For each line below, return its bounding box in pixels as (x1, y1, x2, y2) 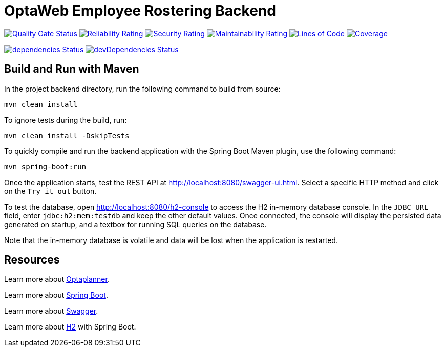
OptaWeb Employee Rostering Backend (4, 2, 276, 19)
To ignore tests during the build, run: (4, 115, 127, 124)
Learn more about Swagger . (4, 306, 98, 316)
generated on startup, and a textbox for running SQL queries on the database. (4, 220, 267, 229)
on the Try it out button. (4, 186, 97, 195)
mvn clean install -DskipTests (4, 131, 130, 140)
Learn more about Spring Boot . (4, 291, 108, 300)
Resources (4, 253, 60, 267)
